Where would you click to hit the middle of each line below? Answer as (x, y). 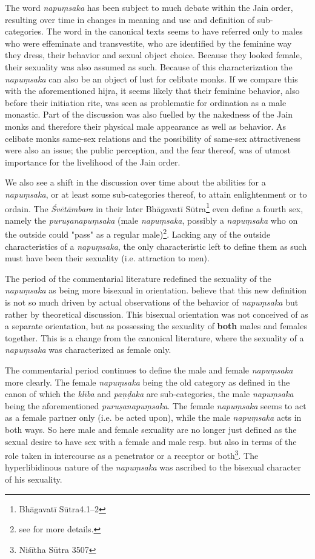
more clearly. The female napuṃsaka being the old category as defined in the (148, 382)
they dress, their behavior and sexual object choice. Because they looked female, (154, 55)
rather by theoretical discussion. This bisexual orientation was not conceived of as (157, 314)
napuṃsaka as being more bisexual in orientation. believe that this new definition (156, 290)
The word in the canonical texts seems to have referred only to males (174, 31)
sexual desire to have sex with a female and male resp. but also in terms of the (151, 441)
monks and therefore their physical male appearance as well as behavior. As (146, 126)
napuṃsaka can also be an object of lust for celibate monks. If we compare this (151, 79)
